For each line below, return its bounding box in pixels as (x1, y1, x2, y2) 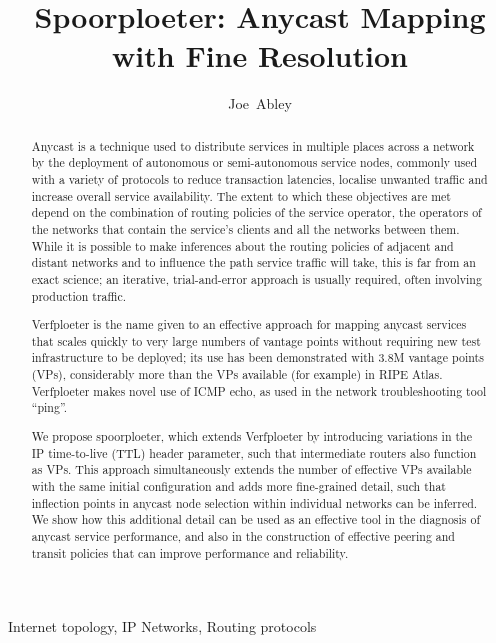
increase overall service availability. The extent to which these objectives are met (31, 187, 451, 204)
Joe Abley (228, 93, 292, 114)
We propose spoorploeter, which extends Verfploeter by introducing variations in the (31, 427, 472, 444)
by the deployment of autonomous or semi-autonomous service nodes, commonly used (31, 154, 478, 171)
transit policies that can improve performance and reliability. (31, 544, 349, 561)
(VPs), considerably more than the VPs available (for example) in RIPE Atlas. (31, 366, 443, 383)
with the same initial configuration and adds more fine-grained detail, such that (31, 477, 446, 494)
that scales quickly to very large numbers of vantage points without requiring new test (31, 332, 481, 349)
